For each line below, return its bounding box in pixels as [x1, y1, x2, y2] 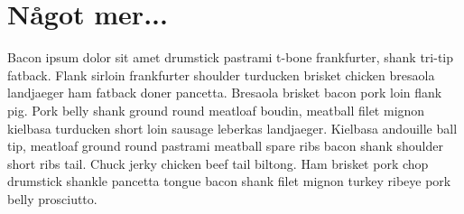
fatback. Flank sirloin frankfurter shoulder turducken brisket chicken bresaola [7, 65, 435, 84]
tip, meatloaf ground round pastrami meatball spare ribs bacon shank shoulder [7, 136, 443, 155]
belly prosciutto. [7, 189, 97, 208]
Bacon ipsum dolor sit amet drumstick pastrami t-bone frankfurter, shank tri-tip [7, 48, 454, 67]
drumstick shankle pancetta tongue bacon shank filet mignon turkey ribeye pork [7, 172, 451, 191]
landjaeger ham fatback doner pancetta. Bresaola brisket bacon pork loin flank [7, 83, 442, 102]
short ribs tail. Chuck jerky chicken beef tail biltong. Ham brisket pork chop [7, 154, 429, 172]
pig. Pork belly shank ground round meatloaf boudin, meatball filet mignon [7, 100, 425, 119]
